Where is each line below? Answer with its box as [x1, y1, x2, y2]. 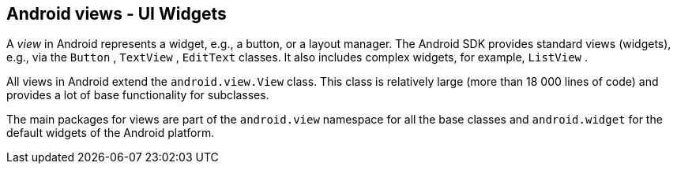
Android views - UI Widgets [6, 4, 227, 24]
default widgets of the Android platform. [6, 126, 215, 140]
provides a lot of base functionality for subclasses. [6, 88, 269, 102]
